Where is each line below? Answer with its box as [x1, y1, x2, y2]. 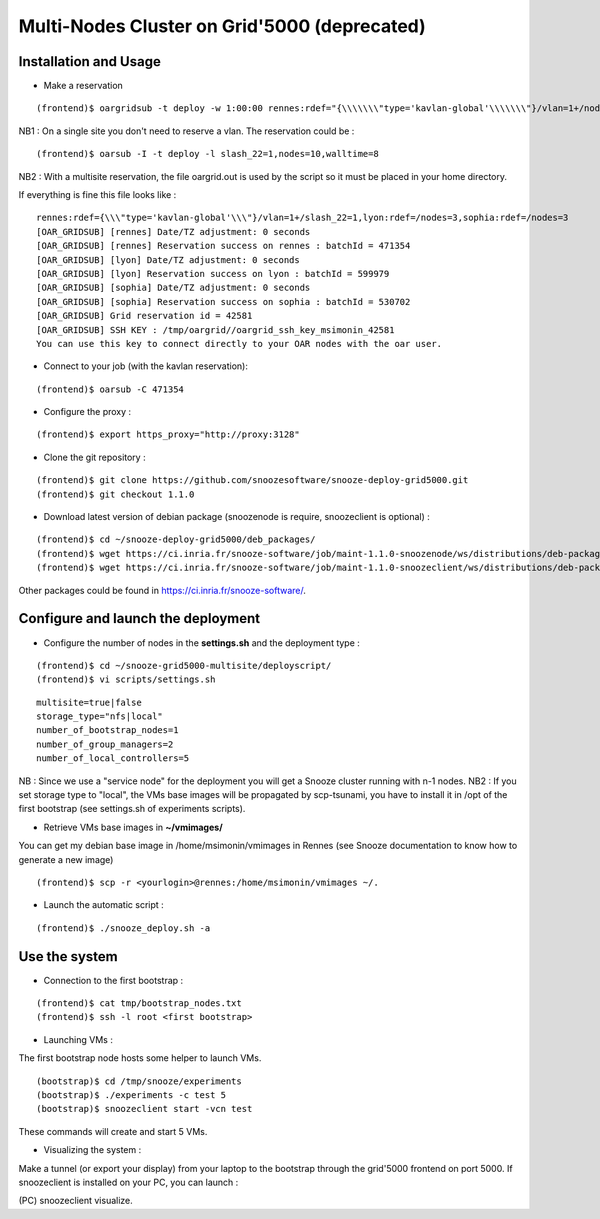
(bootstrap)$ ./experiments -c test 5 [36, 1090, 227, 1101]
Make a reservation [43, 80, 124, 92]
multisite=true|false [36, 696, 142, 708]
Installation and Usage [18, 53, 162, 70]
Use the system [18, 948, 119, 965]
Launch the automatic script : [43, 899, 164, 911]
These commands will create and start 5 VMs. [18, 1125, 208, 1137]
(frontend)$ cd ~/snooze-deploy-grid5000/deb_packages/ [36, 534, 316, 545]
